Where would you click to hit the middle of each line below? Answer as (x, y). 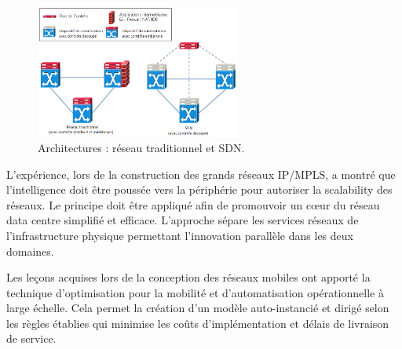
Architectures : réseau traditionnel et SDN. (141, 147)
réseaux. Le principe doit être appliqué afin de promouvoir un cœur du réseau (193, 204)
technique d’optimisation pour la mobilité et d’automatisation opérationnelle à (195, 292)
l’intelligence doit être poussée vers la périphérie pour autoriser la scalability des (199, 189)
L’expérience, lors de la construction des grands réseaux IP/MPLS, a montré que (201, 174)
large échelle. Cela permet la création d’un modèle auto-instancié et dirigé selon (198, 308)
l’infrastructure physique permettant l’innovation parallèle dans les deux (180, 235)
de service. (31, 338)
